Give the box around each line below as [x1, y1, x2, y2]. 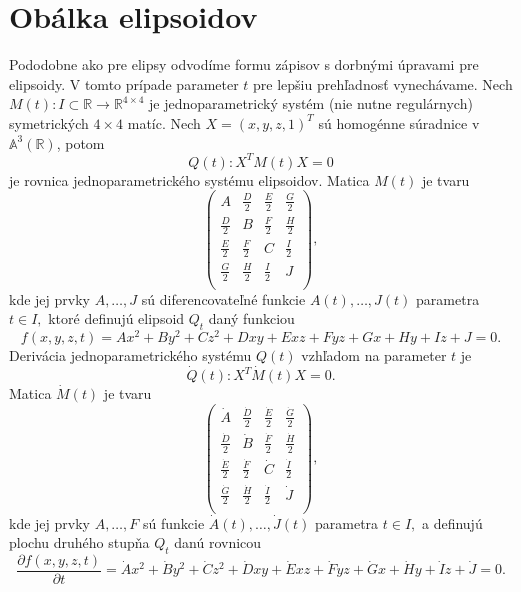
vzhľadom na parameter [301, 345, 447, 366]
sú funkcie [142, 512, 205, 533]
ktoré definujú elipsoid [48, 308, 185, 329]
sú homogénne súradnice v [318, 112, 480, 133]
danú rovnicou [174, 532, 262, 553]
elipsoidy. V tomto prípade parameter [9, 73, 239, 94]
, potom [56, 132, 105, 153]
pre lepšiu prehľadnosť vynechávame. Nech [253, 73, 513, 94]
